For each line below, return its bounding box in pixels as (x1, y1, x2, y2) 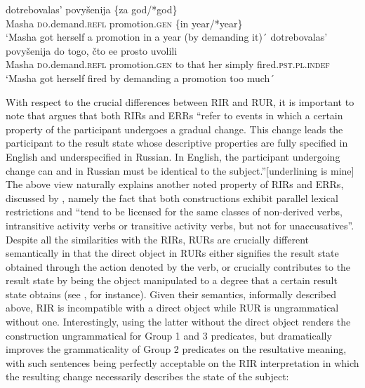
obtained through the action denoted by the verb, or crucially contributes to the (6, 259, 351, 274)
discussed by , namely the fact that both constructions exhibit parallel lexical (6, 190, 338, 205)
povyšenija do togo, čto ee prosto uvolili (6, 43, 178, 58)
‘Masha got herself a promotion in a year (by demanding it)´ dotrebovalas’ (6, 29, 328, 44)
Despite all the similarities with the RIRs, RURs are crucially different (6, 232, 309, 246)
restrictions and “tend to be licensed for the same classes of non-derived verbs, (6, 204, 343, 219)
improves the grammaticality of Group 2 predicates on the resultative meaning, (6, 342, 347, 356)
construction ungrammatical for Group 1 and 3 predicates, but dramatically (6, 328, 332, 342)
